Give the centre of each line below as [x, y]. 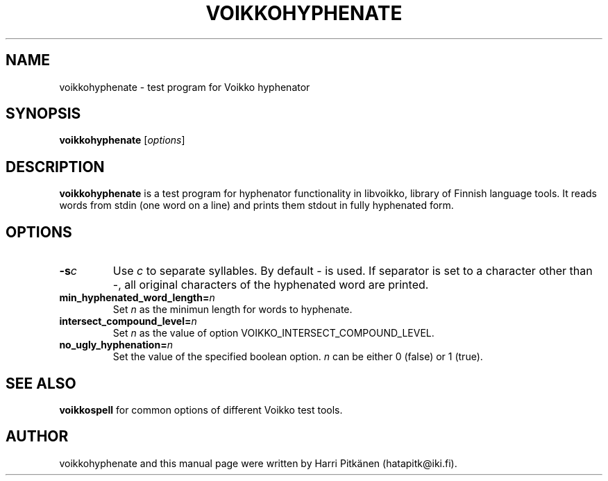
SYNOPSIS [43, 114]
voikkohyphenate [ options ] [122, 140]
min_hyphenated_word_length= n [137, 298]
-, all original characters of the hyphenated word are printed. [271, 285]
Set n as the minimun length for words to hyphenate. [233, 310]
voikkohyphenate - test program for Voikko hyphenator [185, 87]
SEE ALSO [41, 383]
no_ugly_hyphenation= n [116, 345]
